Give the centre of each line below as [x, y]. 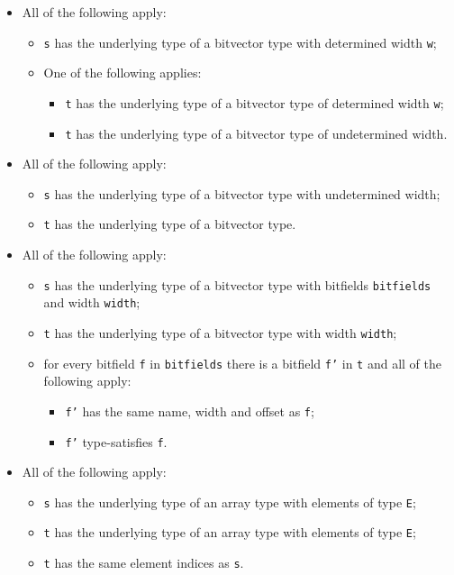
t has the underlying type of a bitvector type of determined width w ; [254, 102]
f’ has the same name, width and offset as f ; [190, 411]
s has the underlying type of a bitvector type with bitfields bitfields [237, 284]
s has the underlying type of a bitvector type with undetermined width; [242, 193]
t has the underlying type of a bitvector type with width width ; [220, 332]
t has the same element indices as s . [144, 563]
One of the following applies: [123, 73]
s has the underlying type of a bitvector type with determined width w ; [240, 42]
